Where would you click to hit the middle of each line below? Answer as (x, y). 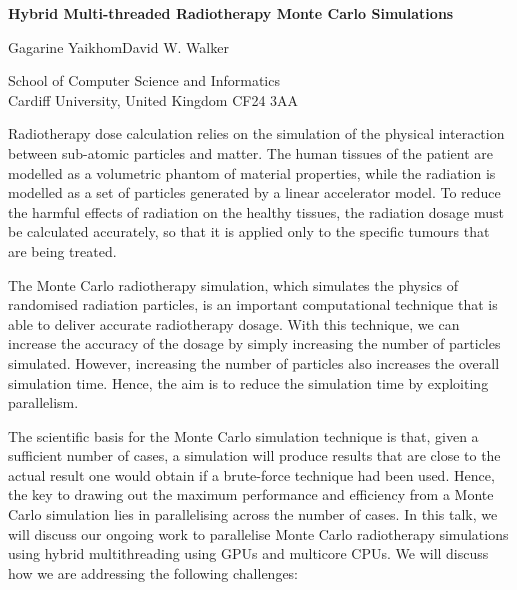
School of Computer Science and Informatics (144, 80)
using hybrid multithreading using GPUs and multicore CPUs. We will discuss (248, 553)
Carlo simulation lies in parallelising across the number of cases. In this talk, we (253, 514)
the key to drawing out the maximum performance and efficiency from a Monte (251, 494)
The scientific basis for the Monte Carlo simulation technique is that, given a (243, 435)
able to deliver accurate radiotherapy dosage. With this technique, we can (234, 323)
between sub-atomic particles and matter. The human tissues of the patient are (251, 152)
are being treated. (62, 250)
